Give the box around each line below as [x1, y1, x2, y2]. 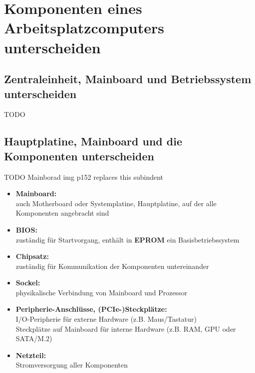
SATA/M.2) [15, 333, 52, 344]
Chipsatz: [15, 251, 49, 261]
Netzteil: [15, 350, 46, 360]
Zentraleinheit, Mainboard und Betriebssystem [4, 71, 252, 87]
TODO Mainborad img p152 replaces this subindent [4, 171, 164, 182]
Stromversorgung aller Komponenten [15, 360, 128, 370]
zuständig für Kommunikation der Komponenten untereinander [15, 260, 209, 271]
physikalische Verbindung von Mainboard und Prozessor [15, 287, 188, 297]
